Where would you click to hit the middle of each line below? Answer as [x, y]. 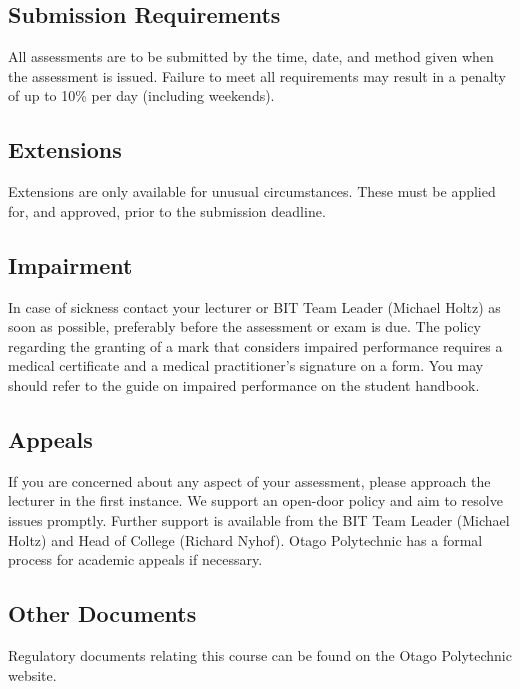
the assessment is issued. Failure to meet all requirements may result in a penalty [257, 75]
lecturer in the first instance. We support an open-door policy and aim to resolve [255, 500]
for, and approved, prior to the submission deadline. [167, 210]
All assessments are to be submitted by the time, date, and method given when [251, 56]
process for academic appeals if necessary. [135, 559]
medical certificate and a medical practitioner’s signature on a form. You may [246, 365]
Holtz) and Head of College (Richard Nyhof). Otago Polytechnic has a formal [245, 539]
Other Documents [102, 613]
